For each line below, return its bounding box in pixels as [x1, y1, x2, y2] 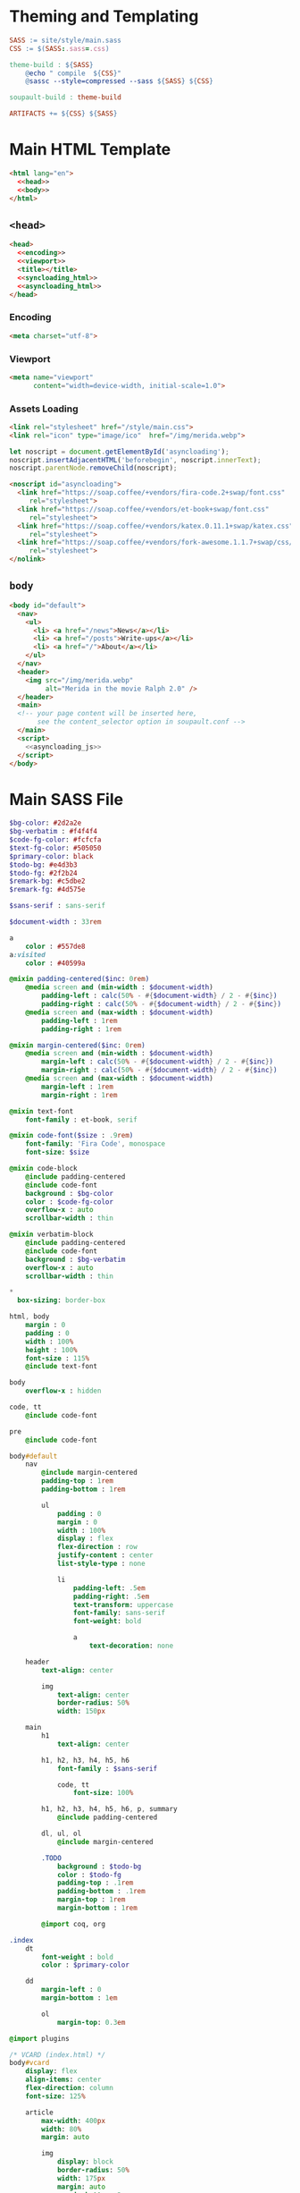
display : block [56, 2157, 114, 2166]
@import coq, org [41, 1919, 105, 1928]
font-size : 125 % [25, 2091, 87, 2101]
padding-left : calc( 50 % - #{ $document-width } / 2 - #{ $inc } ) [41, 991, 278, 1001]
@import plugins [9, 2034, 70, 2043]
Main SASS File [9, 789, 123, 809]
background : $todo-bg [56, 1862, 142, 1871]
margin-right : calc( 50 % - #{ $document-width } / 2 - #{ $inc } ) [41, 1066, 278, 1075]
